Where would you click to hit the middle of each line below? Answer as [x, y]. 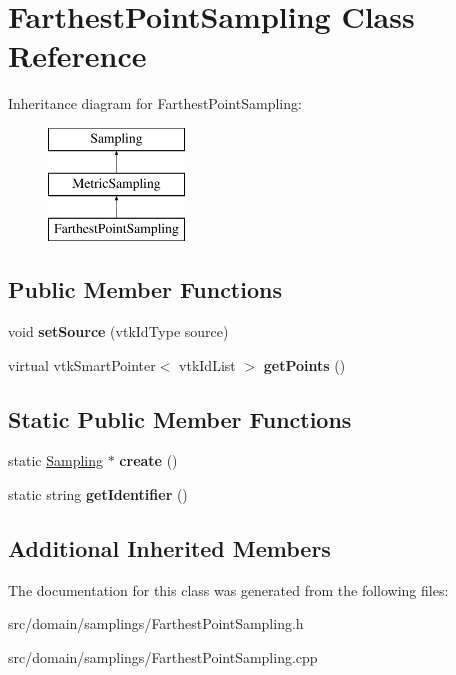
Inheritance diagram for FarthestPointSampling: [155, 103]
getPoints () [304, 364]
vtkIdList [207, 364]
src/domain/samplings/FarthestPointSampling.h [156, 623]
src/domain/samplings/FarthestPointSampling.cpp [163, 657]
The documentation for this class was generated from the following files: [228, 589]
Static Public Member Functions [180, 418]
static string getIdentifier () [98, 494]
